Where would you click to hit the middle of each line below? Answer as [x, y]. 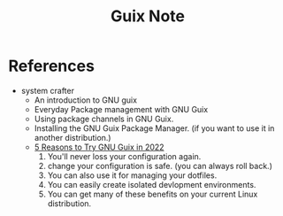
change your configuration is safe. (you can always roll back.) [160, 166]
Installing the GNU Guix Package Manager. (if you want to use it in [154, 128]
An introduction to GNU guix [86, 100]
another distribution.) [73, 137]
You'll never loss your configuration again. [124, 156]
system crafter [47, 90]
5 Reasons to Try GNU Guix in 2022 [99, 147]
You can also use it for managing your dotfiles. [132, 175]
